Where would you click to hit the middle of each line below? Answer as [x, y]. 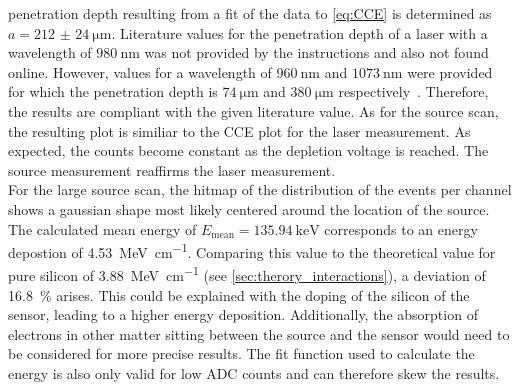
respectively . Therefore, [413, 91]
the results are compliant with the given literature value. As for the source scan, [253, 110]
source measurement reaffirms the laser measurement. [172, 169]
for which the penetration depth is [113, 91]
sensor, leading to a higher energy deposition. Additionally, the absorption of [243, 314]
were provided [450, 71]
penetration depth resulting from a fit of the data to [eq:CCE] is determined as [250, 13]
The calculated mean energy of [102, 228]
